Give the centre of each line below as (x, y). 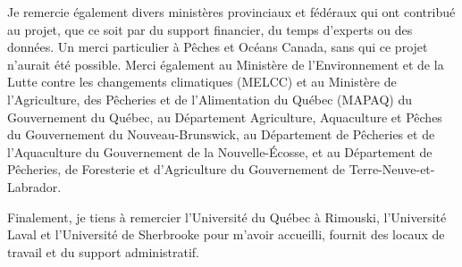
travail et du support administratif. (103, 251)
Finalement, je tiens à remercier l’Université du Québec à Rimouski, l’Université (227, 217)
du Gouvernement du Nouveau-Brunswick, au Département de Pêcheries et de (221, 134)
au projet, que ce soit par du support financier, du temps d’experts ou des (210, 29)
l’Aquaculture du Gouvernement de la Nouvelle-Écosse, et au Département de (220, 151)
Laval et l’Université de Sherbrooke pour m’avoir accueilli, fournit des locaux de (226, 234)
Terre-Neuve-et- (392, 169)
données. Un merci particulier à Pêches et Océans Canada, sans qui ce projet (218, 47)
